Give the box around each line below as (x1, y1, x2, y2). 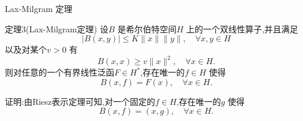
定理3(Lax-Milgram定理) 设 (5, 22, 109, 35)
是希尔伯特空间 (117, 22, 177, 35)
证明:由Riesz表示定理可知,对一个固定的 (5, 95, 155, 107)
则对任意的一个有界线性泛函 (5, 66, 114, 78)
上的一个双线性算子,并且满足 (186, 22, 298, 35)
